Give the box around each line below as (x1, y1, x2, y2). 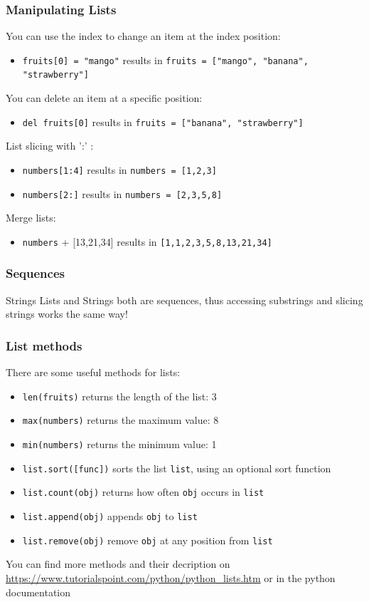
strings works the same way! (6, 306, 128, 321)
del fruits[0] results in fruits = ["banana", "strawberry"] (22, 114, 304, 129)
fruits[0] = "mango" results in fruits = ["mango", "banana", (22, 52, 309, 67)
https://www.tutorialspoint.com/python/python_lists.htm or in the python (6, 570, 336, 585)
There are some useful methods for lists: (6, 365, 181, 380)
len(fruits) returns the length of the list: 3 (22, 388, 217, 403)
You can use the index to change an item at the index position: (6, 28, 281, 43)
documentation (6, 584, 71, 599)
